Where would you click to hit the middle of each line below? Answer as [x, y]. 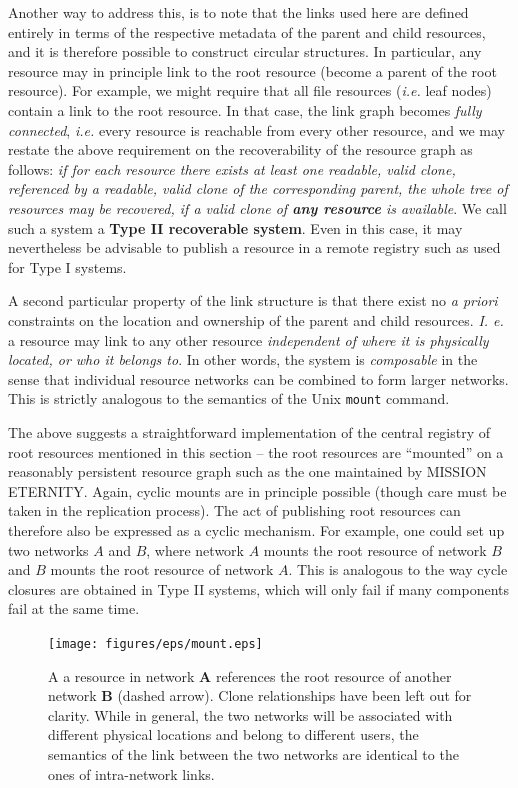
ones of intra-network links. [131, 773]
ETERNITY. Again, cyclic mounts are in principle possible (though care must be [257, 490]
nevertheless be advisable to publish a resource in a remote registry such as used [254, 247]
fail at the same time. [74, 608]
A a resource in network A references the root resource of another [250, 675]
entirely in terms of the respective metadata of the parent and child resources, [247, 31]
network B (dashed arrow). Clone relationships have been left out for [260, 695]
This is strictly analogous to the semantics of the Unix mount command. [229, 398]
